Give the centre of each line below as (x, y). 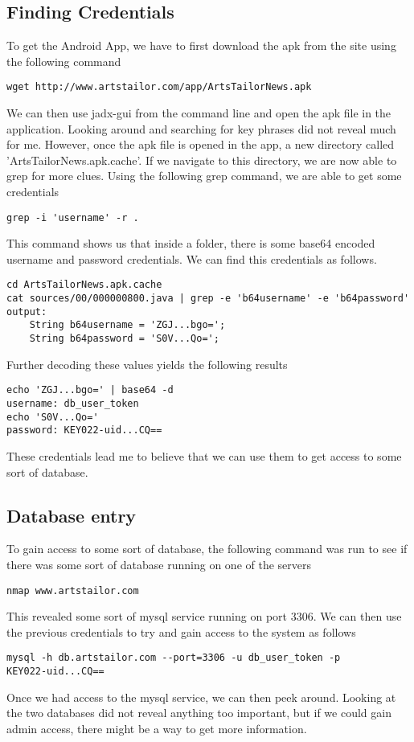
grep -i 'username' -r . (73, 217)
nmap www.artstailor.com (73, 590)
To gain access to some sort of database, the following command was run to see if (207, 549)
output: (27, 312)
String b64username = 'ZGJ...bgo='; (127, 325)
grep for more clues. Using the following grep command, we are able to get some (204, 176)
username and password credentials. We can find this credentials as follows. (192, 258)
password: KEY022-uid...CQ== (84, 430)
